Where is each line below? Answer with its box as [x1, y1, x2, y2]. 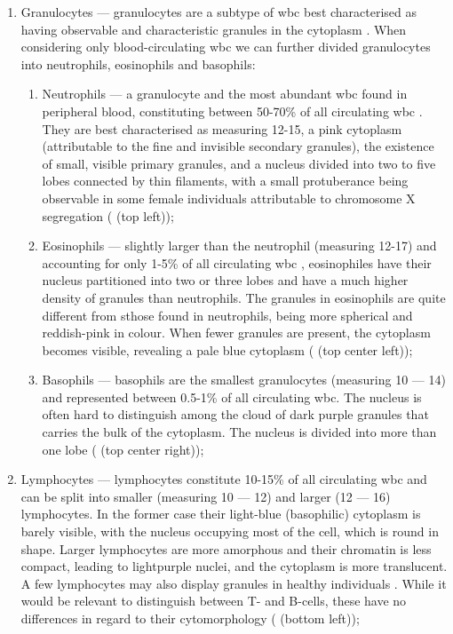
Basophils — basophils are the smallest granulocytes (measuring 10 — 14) [42, 370, 446, 389]
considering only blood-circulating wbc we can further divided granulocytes [20, 37, 431, 56]
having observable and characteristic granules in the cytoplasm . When [20, 20, 407, 38]
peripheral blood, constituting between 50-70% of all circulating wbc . [42, 101, 423, 120]
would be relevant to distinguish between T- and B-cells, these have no [20, 591, 407, 610]
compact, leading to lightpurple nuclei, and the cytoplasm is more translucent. [20, 557, 448, 575]
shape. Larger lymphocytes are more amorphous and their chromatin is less [20, 539, 432, 558]
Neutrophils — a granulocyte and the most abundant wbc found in [42, 84, 408, 103]
